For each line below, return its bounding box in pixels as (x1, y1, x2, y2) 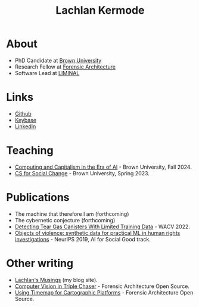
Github (14, 110, 32, 117)
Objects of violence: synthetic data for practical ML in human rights (14, 229, 181, 236)
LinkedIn (14, 123, 36, 130)
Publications (6, 191, 70, 204)
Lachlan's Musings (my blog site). (14, 276, 98, 283)
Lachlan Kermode (55, 4, 145, 17)
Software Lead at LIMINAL (14, 69, 80, 76)
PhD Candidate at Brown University (14, 57, 102, 64)
